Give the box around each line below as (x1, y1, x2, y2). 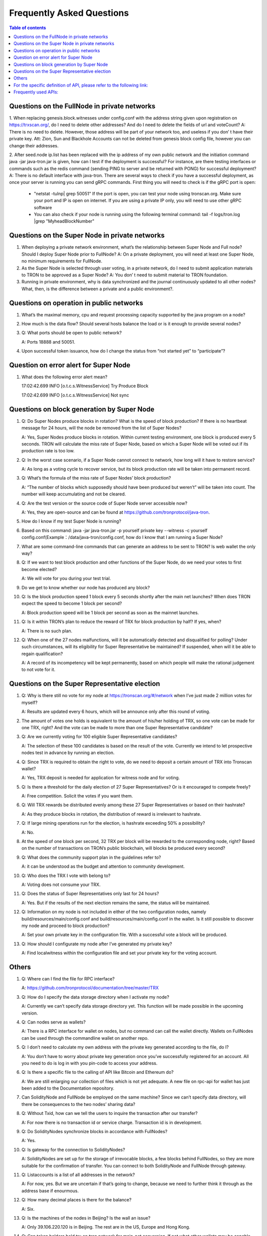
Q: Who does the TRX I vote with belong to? (21, 873, 111, 879)
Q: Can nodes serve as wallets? (21, 1019, 86, 1025)
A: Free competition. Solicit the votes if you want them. (21, 793, 133, 799)
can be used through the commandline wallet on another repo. (21, 1035, 149, 1041)
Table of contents (9, 25, 46, 31)
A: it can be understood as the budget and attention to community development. (21, 863, 185, 870)
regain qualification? (21, 651, 63, 657)
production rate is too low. (21, 448, 75, 454)
